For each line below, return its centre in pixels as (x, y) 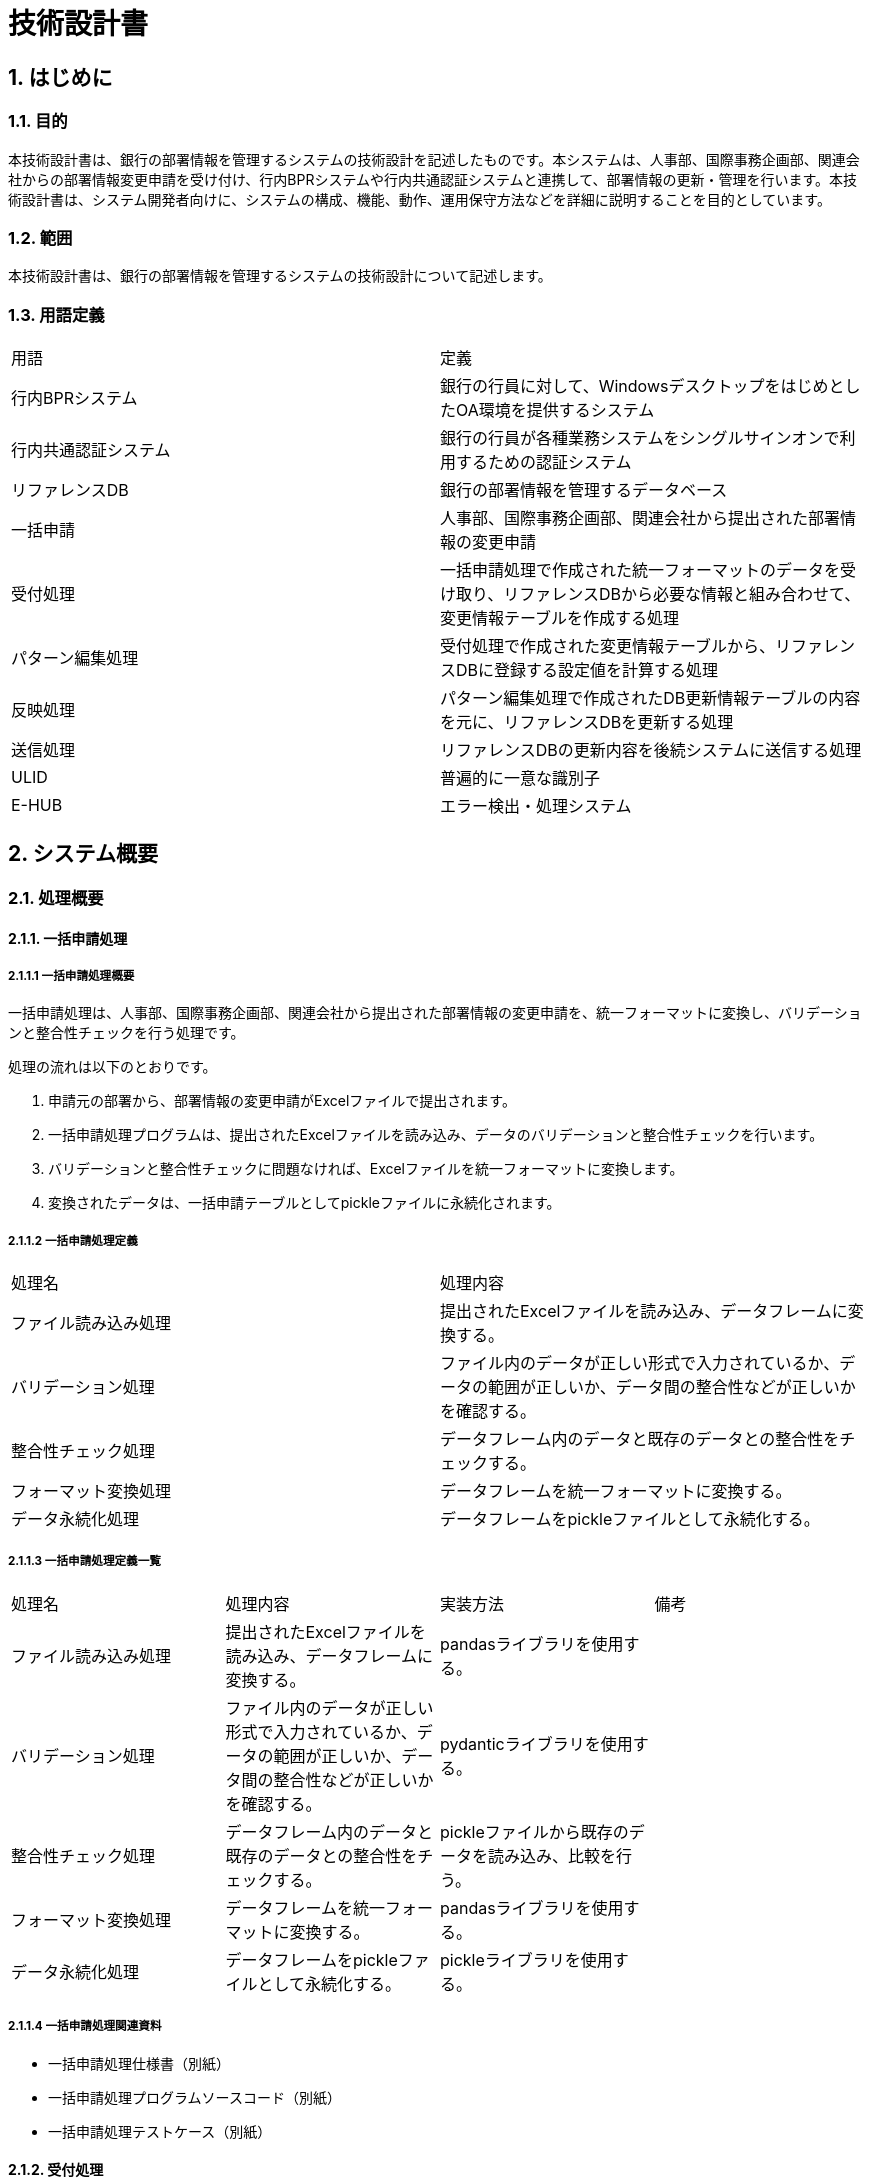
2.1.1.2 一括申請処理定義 (73, 1240)
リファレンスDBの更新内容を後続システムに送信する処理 (651, 750)
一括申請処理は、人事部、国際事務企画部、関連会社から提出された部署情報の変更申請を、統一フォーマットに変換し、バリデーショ (435, 1013)
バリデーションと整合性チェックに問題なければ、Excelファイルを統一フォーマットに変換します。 (366, 1169)
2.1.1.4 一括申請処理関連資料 (85, 2026)
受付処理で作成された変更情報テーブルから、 (608, 646)
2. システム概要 (83, 854)
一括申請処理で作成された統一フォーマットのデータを (640, 570)
